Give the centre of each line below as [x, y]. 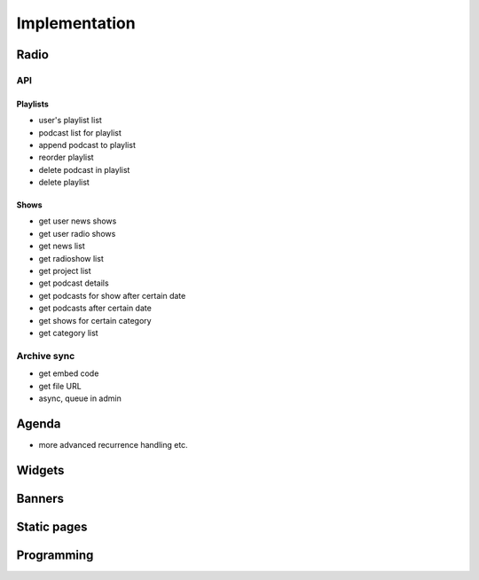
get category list [68, 333]
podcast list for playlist [80, 132]
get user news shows [78, 221]
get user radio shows [77, 233]
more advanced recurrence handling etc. [113, 444]
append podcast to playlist [87, 145]
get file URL [60, 386]
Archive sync [46, 356]
